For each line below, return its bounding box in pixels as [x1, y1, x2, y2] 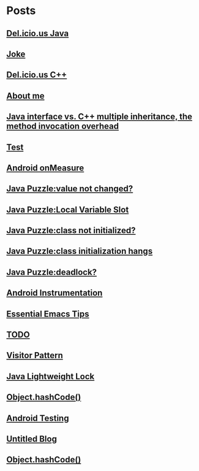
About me [6, 90, 45, 101]
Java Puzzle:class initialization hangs [6, 246, 153, 256]
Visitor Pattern [6, 350, 63, 361]
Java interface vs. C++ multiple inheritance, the [6, 112, 193, 122]
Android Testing [6, 413, 69, 423]
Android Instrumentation [6, 288, 103, 298]
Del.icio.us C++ [6, 70, 67, 80]
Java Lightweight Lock [6, 371, 95, 381]
